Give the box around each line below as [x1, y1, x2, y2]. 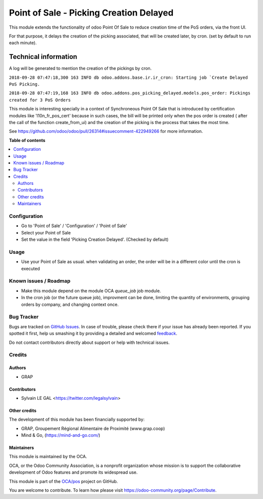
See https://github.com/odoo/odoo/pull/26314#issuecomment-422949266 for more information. [9, 128, 203, 134]
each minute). [9, 40, 37, 46]
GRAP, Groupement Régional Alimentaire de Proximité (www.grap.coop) [21, 426, 165, 431]
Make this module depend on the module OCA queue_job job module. [21, 287, 161, 294]
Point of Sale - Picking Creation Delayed [9, 7, 174, 18]
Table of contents [9, 137, 46, 143]
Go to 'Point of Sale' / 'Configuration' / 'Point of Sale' [21, 223, 127, 229]
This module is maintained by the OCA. [9, 454, 87, 460]
